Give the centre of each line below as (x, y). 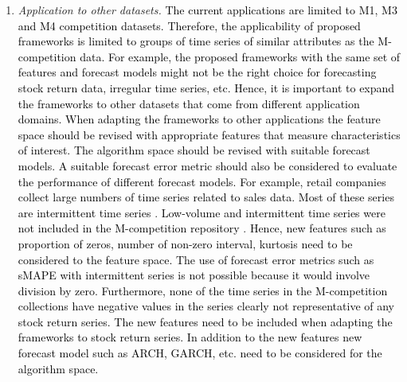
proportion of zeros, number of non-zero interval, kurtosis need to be (185, 243)
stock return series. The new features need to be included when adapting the (205, 321)
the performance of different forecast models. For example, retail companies (202, 181)
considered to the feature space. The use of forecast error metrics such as (196, 259)
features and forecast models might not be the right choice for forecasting (197, 72)
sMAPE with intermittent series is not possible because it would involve (194, 275)
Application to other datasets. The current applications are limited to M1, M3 (207, 10)
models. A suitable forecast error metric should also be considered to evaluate (207, 165)
